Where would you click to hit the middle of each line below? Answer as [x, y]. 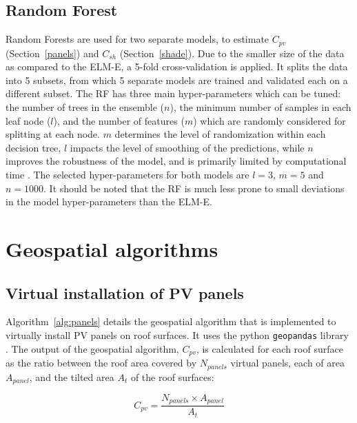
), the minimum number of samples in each [261, 107]
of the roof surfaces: [172, 376]
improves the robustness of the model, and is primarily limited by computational [176, 161]
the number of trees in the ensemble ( [85, 107]
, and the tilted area [72, 376]
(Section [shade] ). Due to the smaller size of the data [232, 53]
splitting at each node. [53, 134]
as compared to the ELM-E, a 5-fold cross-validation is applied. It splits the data [177, 66]
